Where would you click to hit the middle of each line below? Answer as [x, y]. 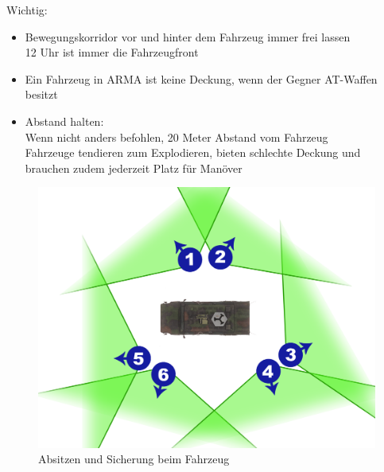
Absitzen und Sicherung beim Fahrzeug [134, 459]
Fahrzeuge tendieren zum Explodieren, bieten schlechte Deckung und [193, 152]
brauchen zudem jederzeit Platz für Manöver [134, 168]
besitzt [41, 94]
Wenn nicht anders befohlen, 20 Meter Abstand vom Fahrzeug [176, 137]
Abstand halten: [64, 121]
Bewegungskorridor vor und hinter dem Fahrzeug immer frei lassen [188, 36]
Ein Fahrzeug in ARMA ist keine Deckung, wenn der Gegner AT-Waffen [201, 78]
